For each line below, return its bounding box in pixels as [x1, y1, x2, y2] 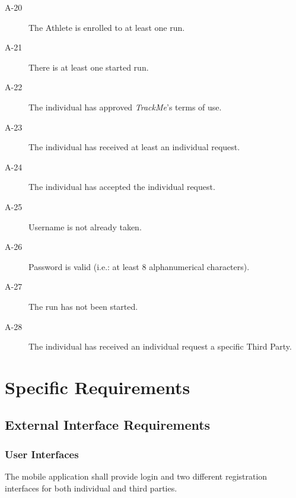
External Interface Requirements [5, 415, 211, 434]
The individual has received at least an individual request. [28, 141, 240, 153]
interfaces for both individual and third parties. [5, 481, 177, 494]
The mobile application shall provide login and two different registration [5, 470, 268, 483]
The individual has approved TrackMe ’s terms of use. [28, 100, 222, 113]
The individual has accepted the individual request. [28, 180, 215, 193]
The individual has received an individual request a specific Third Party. [28, 340, 292, 353]
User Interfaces [5, 446, 79, 461]
